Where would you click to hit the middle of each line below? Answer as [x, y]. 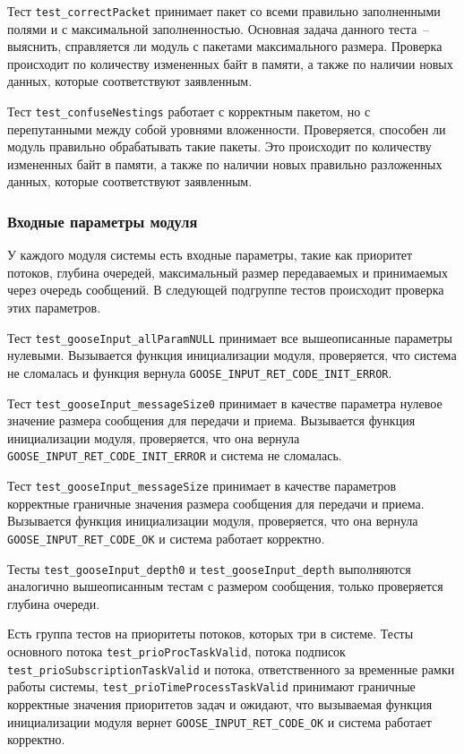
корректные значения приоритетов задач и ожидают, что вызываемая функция [220, 703]
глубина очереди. [54, 603]
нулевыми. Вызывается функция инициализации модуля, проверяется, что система [232, 355]
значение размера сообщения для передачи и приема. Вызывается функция [211, 420]
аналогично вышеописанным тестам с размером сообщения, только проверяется [225, 586]
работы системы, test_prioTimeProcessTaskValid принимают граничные [211, 686]
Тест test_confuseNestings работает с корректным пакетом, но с [189, 111]
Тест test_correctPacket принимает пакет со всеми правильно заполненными [224, 11]
